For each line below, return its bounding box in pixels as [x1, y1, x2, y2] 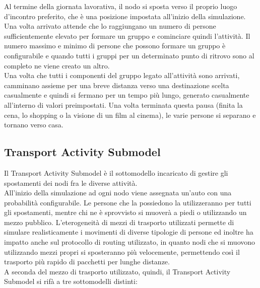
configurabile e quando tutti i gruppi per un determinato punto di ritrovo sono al [4, 50, 254, 60]
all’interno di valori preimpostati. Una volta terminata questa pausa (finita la [4, 99, 243, 110]
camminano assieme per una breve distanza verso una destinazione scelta [4, 80, 229, 90]
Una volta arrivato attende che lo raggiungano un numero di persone [4, 21, 216, 31]
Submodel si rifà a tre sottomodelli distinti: [4, 276, 138, 286]
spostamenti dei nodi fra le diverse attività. [4, 177, 138, 188]
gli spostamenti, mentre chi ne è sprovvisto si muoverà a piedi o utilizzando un [4, 207, 247, 218]
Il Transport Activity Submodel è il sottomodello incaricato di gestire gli [4, 167, 228, 178]
